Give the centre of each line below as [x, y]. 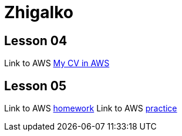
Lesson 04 [36, 40]
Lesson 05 [36, 86]
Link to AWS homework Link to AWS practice [91, 108]
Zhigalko [39, 12]
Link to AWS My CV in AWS [57, 63]
